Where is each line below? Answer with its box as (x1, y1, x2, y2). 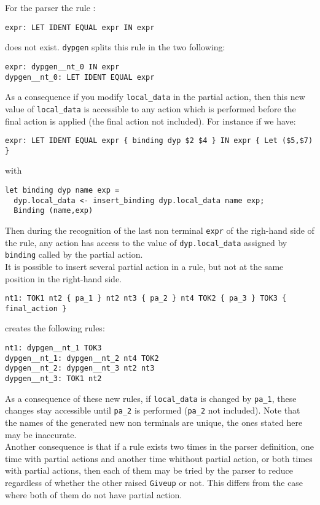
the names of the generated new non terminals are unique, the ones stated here (5, 416, 303, 428)
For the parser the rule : (5, 1, 96, 13)
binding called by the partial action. (5, 248, 143, 261)
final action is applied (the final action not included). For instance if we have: (5, 114, 296, 127)
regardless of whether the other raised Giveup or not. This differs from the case (5, 476, 303, 488)
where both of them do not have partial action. (5, 488, 182, 501)
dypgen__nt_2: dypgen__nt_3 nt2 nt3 (5, 364, 155, 373)
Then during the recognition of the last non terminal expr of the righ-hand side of (5, 224, 314, 236)
